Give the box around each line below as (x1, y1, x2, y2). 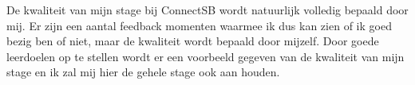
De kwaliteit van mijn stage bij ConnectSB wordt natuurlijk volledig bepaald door (6, 2, 409, 17)
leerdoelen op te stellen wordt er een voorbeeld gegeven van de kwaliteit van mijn (6, 48, 405, 64)
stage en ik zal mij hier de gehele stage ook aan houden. (6, 64, 280, 80)
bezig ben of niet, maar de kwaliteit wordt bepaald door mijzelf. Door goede (6, 33, 379, 49)
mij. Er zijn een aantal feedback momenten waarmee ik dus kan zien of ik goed (6, 17, 392, 33)
